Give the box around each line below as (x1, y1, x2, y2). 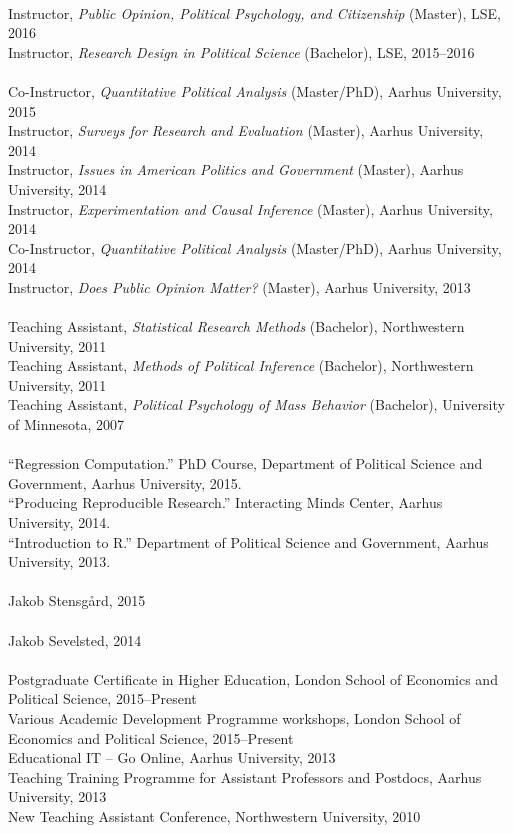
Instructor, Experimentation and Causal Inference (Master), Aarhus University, (8, 198, 493, 219)
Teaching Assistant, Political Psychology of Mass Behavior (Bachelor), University (8, 394, 505, 415)
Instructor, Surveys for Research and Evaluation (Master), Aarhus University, (8, 120, 484, 141)
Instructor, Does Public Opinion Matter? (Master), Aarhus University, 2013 (8, 276, 471, 297)
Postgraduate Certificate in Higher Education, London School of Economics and (8, 668, 498, 689)
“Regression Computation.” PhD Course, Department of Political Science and (8, 453, 483, 474)
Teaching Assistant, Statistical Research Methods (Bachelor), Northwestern (8, 316, 465, 337)
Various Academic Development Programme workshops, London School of (8, 707, 461, 728)
